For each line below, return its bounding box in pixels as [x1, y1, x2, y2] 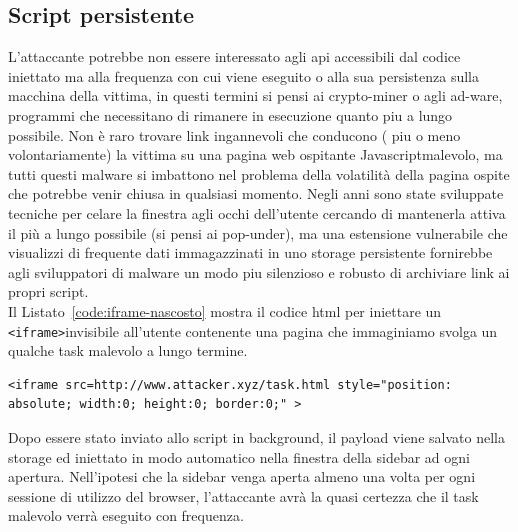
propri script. [8, 281, 89, 302]
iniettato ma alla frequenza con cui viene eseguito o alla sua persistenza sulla [8, 65, 479, 86]
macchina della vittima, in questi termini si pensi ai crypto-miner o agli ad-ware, [8, 85, 503, 106]
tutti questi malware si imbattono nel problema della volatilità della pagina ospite [8, 163, 510, 184]
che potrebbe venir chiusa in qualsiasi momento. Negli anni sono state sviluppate [8, 183, 504, 204]
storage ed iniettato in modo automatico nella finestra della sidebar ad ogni [8, 446, 470, 467]
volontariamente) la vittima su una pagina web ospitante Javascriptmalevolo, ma [8, 144, 503, 165]
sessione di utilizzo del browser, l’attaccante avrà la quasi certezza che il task [8, 485, 479, 506]
